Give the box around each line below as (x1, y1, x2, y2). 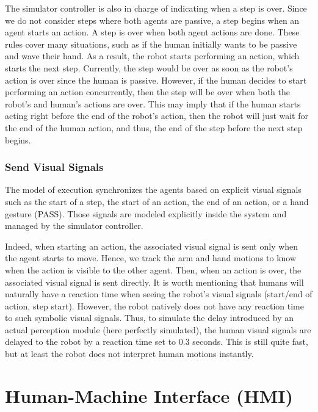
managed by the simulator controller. (5, 219, 143, 232)
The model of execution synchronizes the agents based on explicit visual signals (5, 183, 302, 196)
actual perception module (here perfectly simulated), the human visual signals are (5, 323, 311, 336)
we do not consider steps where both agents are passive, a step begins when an (5, 13, 300, 26)
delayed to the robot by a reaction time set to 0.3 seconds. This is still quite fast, (5, 335, 308, 348)
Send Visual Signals (5, 159, 104, 175)
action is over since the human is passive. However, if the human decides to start (5, 73, 307, 86)
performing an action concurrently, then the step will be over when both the (5, 85, 290, 98)
